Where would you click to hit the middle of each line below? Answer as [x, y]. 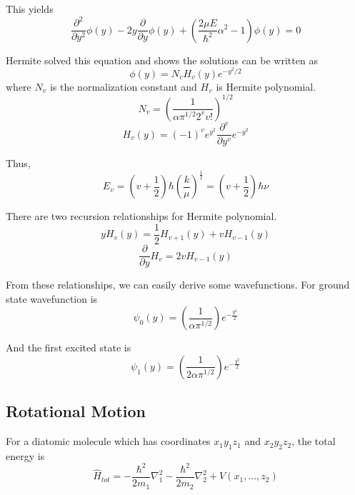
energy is [25, 455]
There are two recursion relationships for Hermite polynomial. [141, 216]
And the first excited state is [69, 347]
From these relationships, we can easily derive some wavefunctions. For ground [178, 285]
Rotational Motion [76, 411]
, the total [314, 441]
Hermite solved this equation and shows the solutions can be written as [162, 60]
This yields [30, 9]
